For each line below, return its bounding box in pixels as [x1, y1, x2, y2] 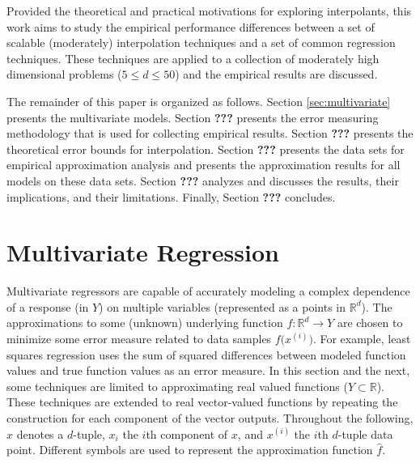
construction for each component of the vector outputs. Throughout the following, [6, 410, 414, 426]
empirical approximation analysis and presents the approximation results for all [6, 156, 401, 173]
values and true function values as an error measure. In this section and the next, [6, 362, 410, 379]
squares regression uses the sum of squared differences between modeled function [6, 346, 406, 363]
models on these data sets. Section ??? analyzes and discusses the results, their [6, 172, 399, 189]
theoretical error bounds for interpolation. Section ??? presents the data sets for [6, 140, 405, 157]
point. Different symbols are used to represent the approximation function [6, 441, 373, 458]
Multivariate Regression [6, 236, 279, 269]
